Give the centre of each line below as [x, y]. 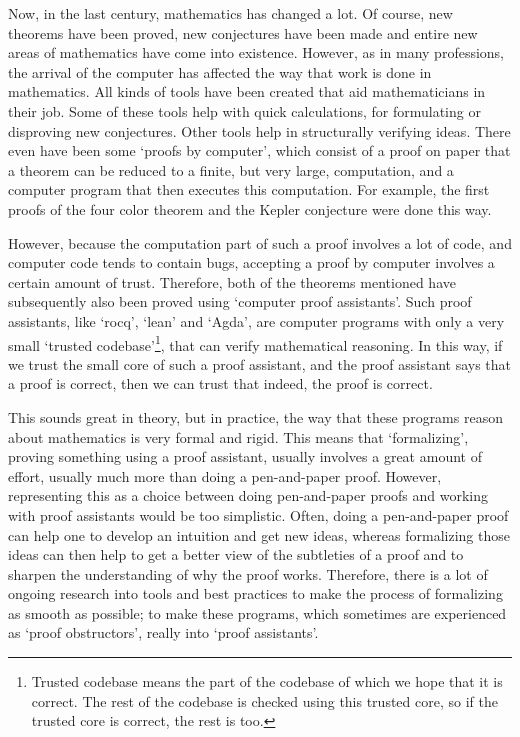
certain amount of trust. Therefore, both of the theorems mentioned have [232, 281]
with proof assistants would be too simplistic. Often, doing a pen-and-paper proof [258, 514]
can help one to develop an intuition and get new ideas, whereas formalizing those [259, 534]
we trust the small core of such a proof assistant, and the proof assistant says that [260, 363]
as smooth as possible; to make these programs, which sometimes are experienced [257, 612]
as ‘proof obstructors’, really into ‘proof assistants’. [163, 632]
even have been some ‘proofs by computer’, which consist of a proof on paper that [259, 150]
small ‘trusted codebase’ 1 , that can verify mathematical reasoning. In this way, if [255, 343]
